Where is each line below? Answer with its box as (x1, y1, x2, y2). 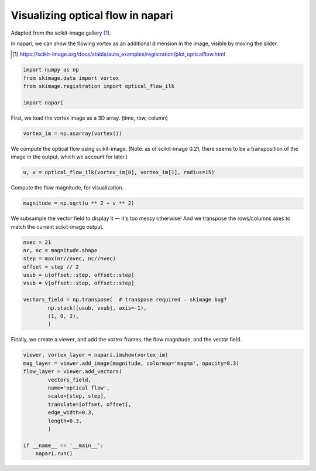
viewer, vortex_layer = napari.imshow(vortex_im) (23, 352, 169, 358)
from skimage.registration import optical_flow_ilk (23, 83, 175, 90)
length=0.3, (47, 417, 82, 424)
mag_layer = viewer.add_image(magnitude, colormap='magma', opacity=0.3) (23, 360, 239, 367)
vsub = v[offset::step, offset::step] (23, 280, 135, 287)
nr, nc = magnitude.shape (23, 247, 98, 253)
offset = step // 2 (23, 263, 79, 270)
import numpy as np (23, 66, 79, 73)
